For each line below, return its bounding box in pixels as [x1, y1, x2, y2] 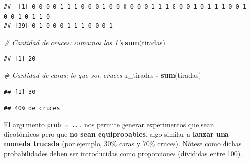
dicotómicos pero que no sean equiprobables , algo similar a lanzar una [4, 129, 229, 139]
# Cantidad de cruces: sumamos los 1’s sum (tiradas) [4, 37, 165, 47]
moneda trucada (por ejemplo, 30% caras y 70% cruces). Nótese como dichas [4, 139, 242, 148]
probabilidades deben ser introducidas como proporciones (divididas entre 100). [4, 148, 243, 158]
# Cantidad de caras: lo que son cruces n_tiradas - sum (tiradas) [4, 69, 201, 80]
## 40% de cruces [4, 105, 60, 112]
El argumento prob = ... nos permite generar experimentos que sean [4, 119, 214, 129]
